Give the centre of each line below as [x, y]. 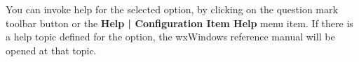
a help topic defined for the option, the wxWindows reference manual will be [170, 37]
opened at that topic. [51, 50]
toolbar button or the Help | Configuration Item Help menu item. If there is [179, 23]
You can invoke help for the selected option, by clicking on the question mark [172, 9]
